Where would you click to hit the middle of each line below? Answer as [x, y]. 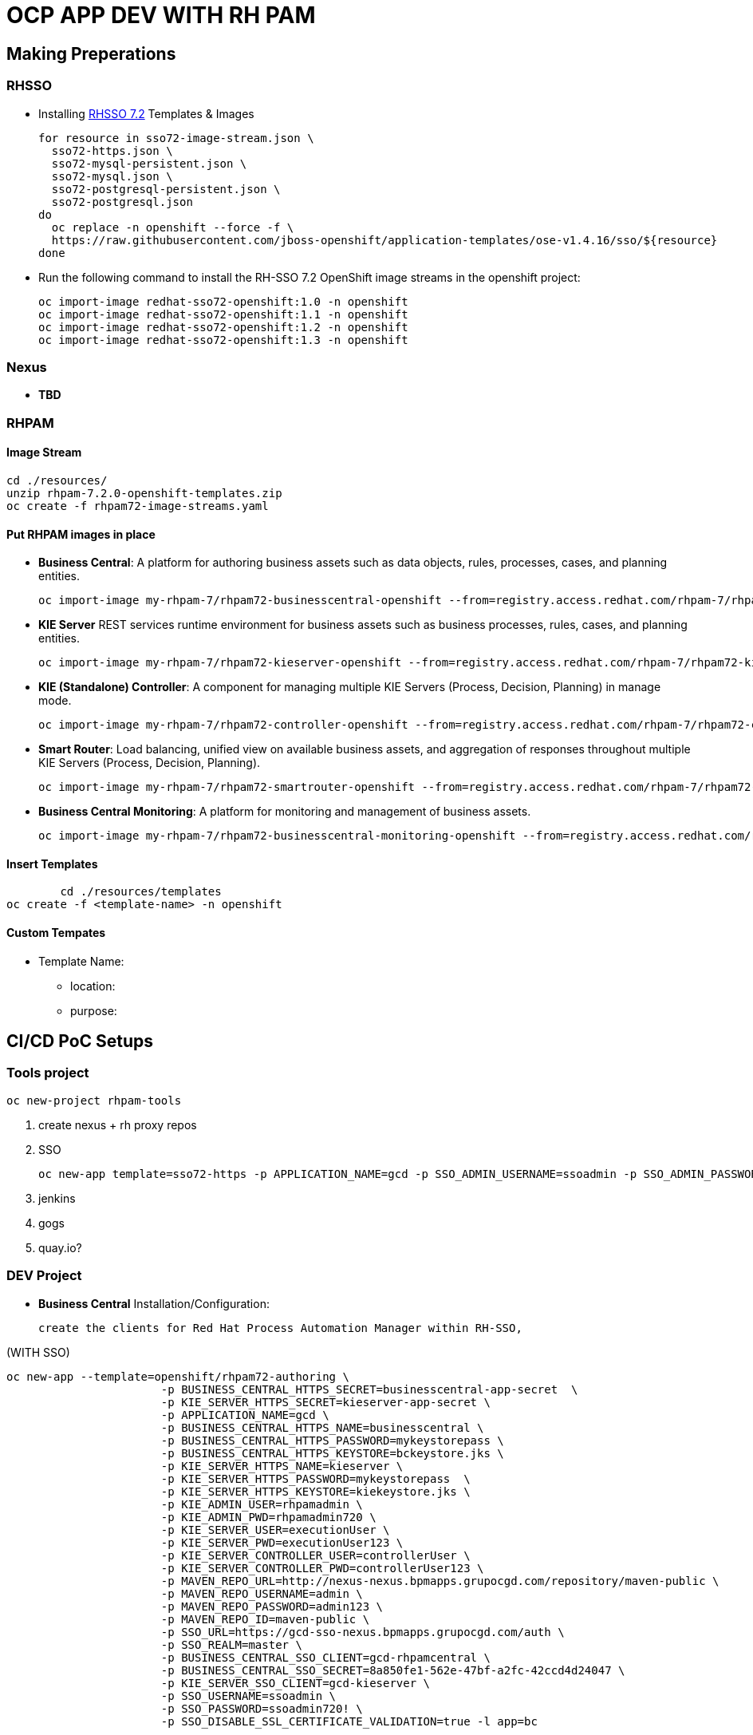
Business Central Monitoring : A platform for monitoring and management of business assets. [285, 812]
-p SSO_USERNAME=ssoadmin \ [248, 1695]
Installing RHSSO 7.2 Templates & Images [146, 113]
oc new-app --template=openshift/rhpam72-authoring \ [178, 1376]
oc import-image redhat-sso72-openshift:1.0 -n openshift [223, 301]
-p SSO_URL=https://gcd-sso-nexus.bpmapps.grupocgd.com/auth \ [363, 1632]
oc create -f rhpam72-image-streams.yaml [138, 506]
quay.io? [60, 1247]
